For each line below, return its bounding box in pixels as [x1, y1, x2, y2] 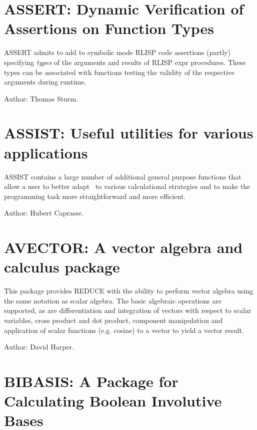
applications [4, 142, 88, 162]
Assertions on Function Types [4, 18, 214, 38]
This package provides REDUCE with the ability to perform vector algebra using [4, 285, 253, 296]
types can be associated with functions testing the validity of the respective [4, 66, 235, 77]
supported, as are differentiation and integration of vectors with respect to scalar [4, 305, 251, 315]
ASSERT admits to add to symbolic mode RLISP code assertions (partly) [4, 47, 230, 57]
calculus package [4, 256, 120, 277]
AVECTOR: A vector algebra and [4, 237, 243, 257]
